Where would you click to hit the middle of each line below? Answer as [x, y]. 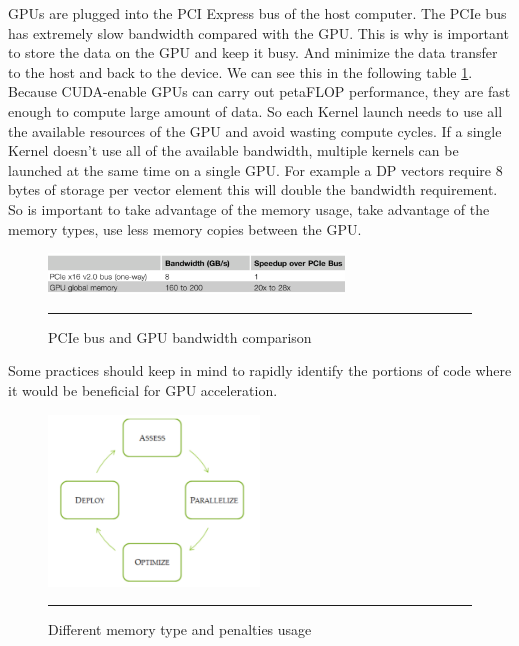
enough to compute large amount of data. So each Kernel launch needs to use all [255, 110]
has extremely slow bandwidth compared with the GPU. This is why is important [258, 32]
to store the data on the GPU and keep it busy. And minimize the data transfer [253, 52]
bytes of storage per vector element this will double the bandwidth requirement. [253, 189]
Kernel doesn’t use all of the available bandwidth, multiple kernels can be [233, 150]
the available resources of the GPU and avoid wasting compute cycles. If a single [255, 130]
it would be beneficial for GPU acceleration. [143, 390]
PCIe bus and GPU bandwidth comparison [180, 336]
